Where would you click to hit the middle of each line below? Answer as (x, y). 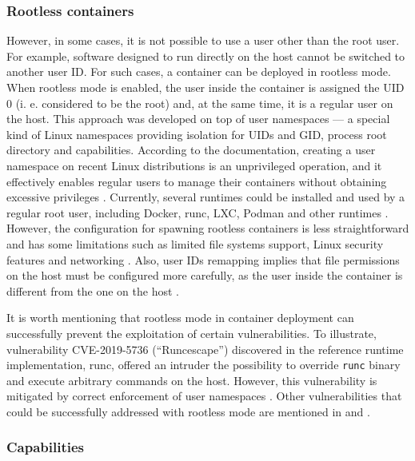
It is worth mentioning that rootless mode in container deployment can (180, 318)
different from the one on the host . (93, 290)
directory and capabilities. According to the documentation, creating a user (191, 150)
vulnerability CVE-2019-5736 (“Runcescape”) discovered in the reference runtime (205, 349)
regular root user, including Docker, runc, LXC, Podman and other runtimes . (198, 212)
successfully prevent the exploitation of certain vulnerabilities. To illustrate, (192, 333)
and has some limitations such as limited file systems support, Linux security (195, 243)
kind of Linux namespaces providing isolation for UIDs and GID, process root (197, 134)
